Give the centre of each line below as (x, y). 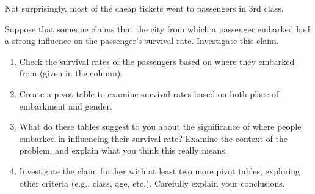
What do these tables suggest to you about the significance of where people (160, 126)
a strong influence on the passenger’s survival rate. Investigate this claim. (142, 41)
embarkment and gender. (66, 106)
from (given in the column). (71, 73)
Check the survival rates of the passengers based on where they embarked (157, 61)
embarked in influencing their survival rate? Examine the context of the (153, 138)
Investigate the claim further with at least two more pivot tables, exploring (160, 170)
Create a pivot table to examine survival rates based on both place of (149, 93)
